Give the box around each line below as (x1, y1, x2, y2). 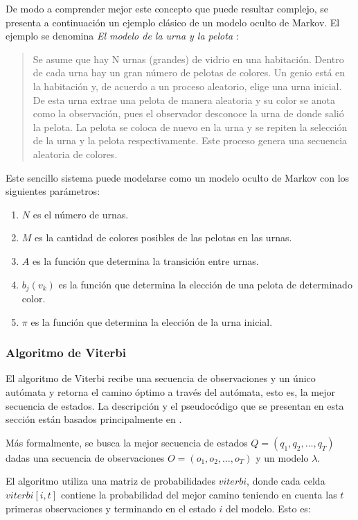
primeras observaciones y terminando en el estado (6, 501, 216, 515)
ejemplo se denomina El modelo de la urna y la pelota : (6, 28, 239, 43)
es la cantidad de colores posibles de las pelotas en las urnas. (35, 230, 292, 245)
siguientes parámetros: (6, 184, 100, 198)
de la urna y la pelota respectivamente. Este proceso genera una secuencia (33, 133, 348, 148)
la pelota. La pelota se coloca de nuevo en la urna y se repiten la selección (33, 119, 348, 134)
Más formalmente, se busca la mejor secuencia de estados (6, 435, 248, 449)
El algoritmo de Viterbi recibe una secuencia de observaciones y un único (6, 371, 316, 385)
